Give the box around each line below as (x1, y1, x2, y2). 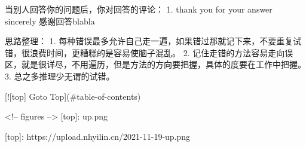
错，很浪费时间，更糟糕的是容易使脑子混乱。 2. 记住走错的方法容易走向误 (5, 46, 293, 59)
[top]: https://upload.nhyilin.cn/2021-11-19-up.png (5, 130, 191, 142)
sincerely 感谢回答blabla (5, 14, 95, 27)
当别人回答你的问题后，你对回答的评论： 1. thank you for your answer (5, 3, 273, 15)
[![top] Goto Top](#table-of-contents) (5, 90, 141, 102)
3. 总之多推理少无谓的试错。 (5, 69, 115, 82)
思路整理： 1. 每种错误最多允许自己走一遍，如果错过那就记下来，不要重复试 (5, 35, 302, 47)
